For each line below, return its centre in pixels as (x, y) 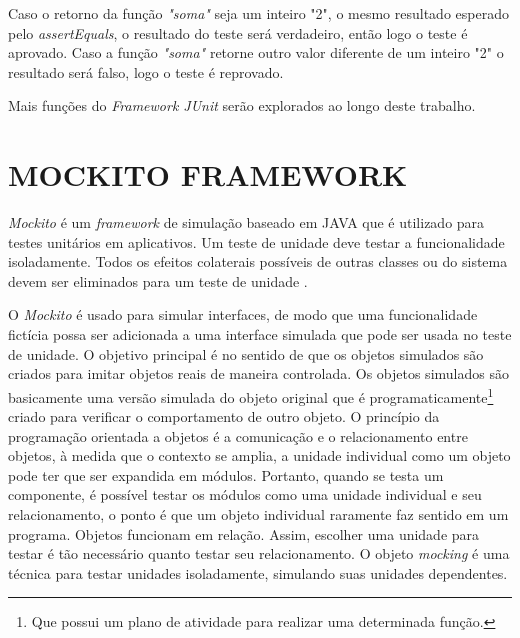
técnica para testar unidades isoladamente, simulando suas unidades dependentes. (258, 572)
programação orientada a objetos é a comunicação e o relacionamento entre (238, 435)
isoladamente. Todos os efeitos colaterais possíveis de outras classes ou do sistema (258, 261)
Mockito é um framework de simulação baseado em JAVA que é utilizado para (246, 222)
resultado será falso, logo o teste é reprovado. (146, 71)
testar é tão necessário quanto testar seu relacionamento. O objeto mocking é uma (259, 553)
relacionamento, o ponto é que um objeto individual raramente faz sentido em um (258, 514)
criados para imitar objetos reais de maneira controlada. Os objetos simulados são (258, 373)
